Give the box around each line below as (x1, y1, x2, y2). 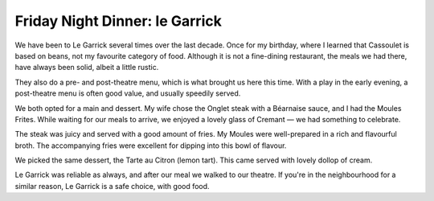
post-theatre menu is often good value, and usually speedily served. (14, 88, 241, 98)
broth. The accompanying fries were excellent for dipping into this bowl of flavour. (14, 141, 287, 150)
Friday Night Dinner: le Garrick (14, 12, 223, 30)
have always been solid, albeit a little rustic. (14, 63, 159, 72)
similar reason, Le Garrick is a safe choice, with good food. (14, 181, 210, 191)
